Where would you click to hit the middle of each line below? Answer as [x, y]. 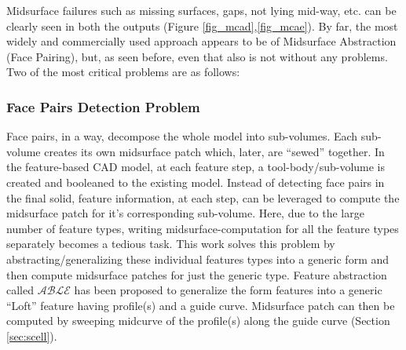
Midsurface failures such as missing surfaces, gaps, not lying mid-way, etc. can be [201, 10]
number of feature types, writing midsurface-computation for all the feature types [203, 228]
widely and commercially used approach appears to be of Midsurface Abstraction [201, 41]
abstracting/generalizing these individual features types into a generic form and [198, 259]
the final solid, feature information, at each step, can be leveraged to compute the [203, 197]
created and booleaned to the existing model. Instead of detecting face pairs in [196, 182]
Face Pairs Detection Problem [103, 106]
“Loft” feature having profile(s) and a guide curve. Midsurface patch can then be [201, 305]
